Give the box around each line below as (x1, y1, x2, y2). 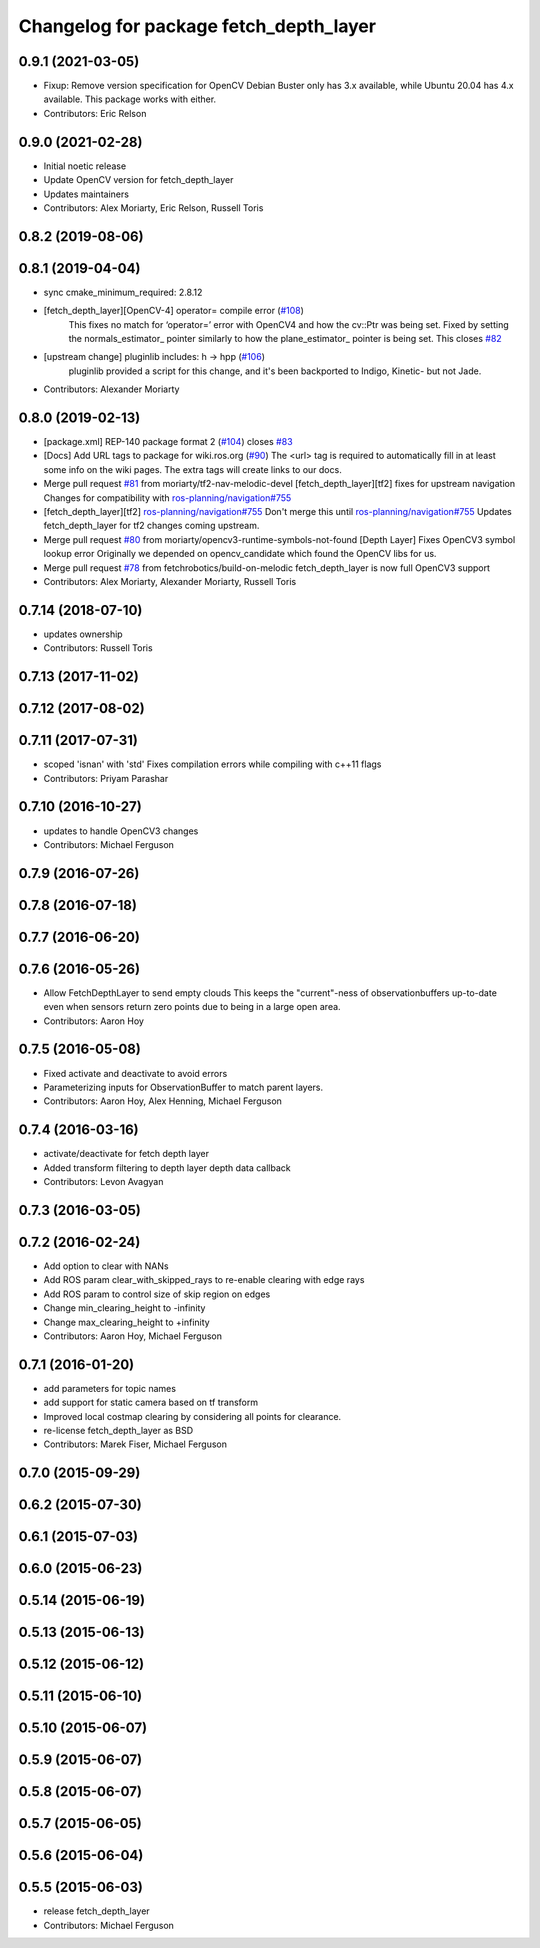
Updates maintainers (43, 188, 130, 200)
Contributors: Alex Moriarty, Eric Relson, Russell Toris (43, 201, 264, 214)
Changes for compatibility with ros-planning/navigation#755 (43, 491, 292, 504)
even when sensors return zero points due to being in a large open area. (43, 1001, 341, 1013)
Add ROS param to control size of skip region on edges (43, 1288, 271, 1300)
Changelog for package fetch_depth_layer (18, 15, 377, 37)
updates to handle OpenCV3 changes (43, 825, 199, 837)
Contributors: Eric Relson (43, 107, 147, 119)
